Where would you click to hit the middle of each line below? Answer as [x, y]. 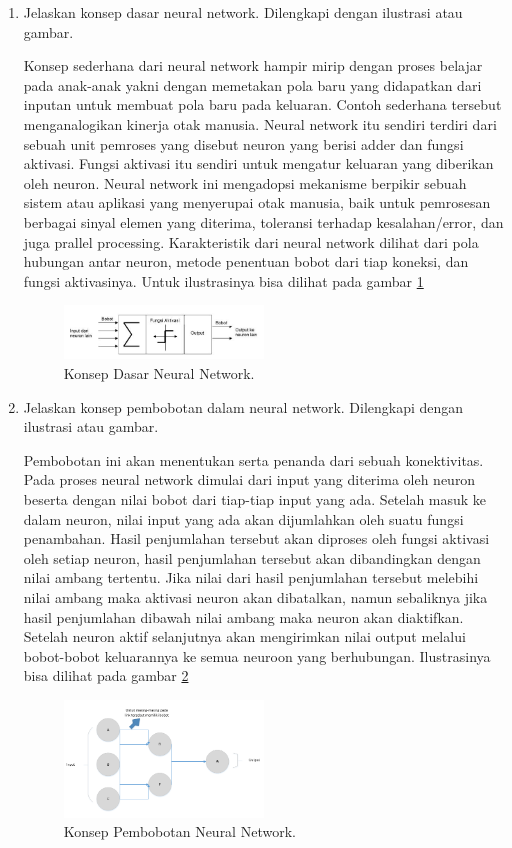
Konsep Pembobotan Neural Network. [179, 831]
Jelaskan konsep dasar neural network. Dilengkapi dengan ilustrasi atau [243, 12]
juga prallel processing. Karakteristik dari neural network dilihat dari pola [251, 241]
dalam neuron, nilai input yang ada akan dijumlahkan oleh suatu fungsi [243, 518]
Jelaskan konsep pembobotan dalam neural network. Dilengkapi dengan [243, 406]
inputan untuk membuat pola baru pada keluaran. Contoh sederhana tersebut [262, 104]
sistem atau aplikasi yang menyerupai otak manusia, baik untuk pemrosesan [257, 202]
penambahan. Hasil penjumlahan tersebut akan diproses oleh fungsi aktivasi [256, 538]
